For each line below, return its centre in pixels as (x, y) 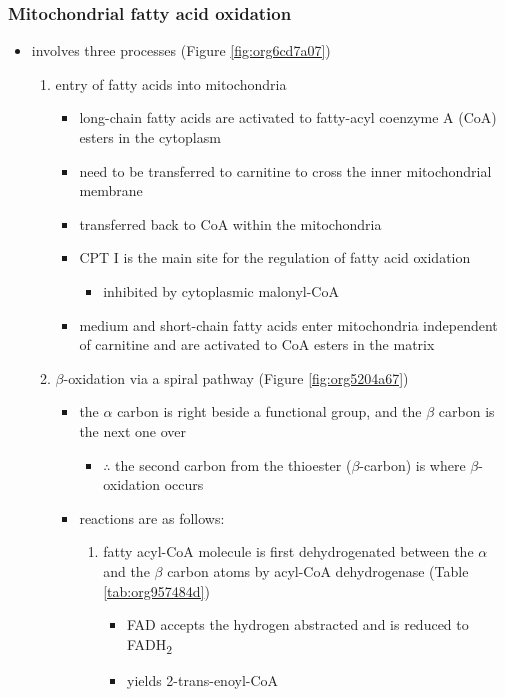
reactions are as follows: (152, 517)
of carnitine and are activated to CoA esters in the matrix (257, 344)
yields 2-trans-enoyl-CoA (202, 679)
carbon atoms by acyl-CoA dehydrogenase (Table (318, 570)
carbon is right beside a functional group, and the (269, 411)
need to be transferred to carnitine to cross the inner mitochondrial (285, 170)
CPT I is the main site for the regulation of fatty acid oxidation (275, 257)
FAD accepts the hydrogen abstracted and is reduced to (297, 624)
